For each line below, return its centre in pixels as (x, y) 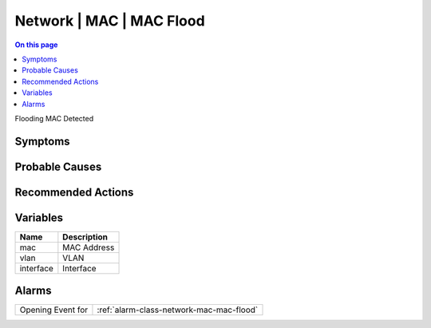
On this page (36, 45)
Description (85, 237)
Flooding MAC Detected (54, 118)
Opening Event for (54, 310)
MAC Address (89, 247)
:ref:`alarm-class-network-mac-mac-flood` (178, 310)
